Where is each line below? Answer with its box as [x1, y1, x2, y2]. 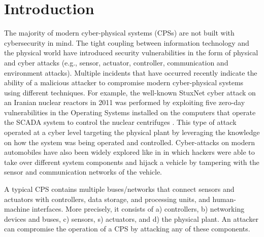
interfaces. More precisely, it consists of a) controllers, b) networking [31, 204, 245, 214]
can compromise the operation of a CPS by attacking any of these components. [4, 223, 250, 234]
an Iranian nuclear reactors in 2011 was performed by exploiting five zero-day [4, 97, 245, 108]
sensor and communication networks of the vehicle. [4, 166, 162, 177]
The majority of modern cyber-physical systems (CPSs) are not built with [4, 27, 235, 38]
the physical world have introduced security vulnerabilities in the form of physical [4, 47, 258, 58]
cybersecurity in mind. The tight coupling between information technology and [4, 37, 249, 48]
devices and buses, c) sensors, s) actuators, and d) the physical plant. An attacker [4, 213, 258, 224]
